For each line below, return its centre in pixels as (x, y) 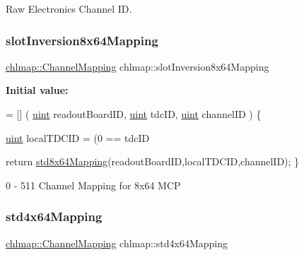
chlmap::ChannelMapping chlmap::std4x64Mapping (117, 243)
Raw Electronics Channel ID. (69, 8)
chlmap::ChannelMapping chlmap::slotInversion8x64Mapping (138, 66)
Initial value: (37, 90)
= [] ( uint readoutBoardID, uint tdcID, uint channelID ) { (134, 114)
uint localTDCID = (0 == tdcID (78, 137)
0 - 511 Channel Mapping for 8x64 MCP (93, 185)
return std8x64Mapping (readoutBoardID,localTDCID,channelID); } (153, 161)
